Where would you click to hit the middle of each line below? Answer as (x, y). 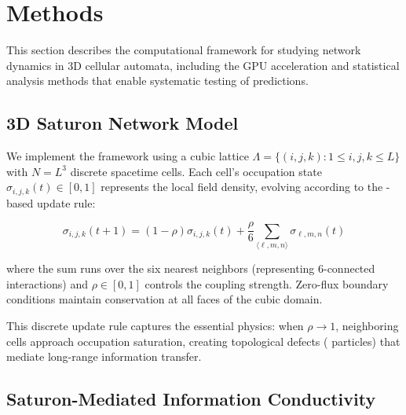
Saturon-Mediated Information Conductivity (191, 399)
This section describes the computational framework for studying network (184, 50)
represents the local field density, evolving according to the (242, 187)
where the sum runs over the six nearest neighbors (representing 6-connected (191, 268)
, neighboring (367, 325)
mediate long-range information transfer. (104, 356)
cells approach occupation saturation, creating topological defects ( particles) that (203, 341)
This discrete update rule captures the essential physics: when (155, 325)
